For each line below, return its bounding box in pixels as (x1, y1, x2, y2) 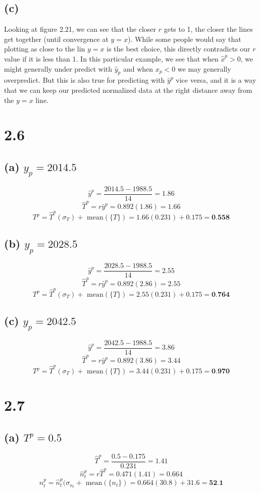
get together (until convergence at (4, 33, 109, 44)
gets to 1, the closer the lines (164, 24, 253, 34)
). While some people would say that (128, 33, 241, 44)
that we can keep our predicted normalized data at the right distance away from (4, 84, 252, 95)
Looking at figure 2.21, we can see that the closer (4, 24, 156, 34)
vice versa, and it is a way (176, 75, 256, 85)
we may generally (177, 63, 231, 74)
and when (123, 63, 153, 74)
